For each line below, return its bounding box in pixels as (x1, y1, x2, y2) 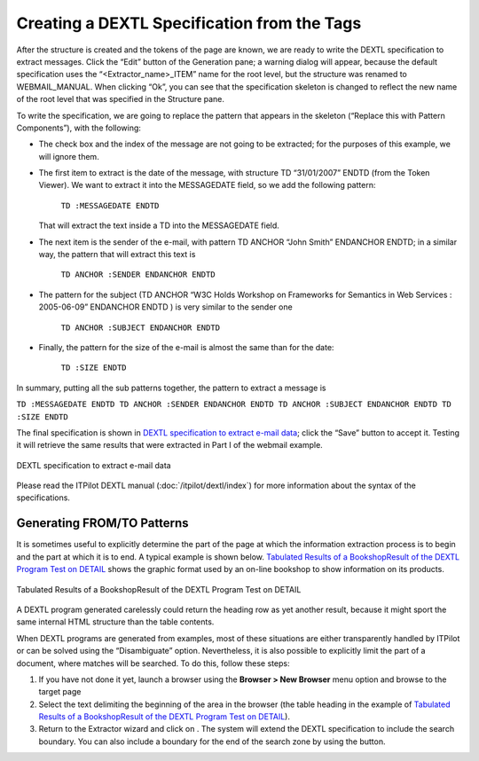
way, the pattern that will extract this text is (38, 249, 196, 260)
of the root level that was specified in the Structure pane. (16, 94, 225, 105)
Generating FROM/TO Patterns (16, 515, 190, 531)
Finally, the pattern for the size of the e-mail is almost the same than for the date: (38, 341, 334, 352)
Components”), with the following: (16, 122, 142, 133)
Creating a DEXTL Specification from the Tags (16, 13, 362, 33)
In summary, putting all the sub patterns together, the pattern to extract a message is (16, 382, 326, 393)
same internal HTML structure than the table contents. (16, 616, 215, 627)
